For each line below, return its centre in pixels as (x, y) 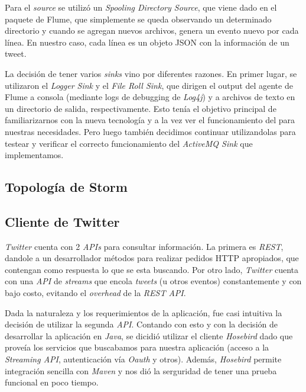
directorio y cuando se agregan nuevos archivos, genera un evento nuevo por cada (152, 30)
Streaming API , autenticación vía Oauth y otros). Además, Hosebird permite (143, 359)
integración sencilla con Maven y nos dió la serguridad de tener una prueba (141, 370)
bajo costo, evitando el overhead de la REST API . (95, 293)
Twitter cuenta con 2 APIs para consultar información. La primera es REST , (144, 246)
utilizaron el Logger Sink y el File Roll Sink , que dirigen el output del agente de (149, 85)
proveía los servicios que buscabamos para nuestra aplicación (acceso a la (137, 347)
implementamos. (34, 155)
